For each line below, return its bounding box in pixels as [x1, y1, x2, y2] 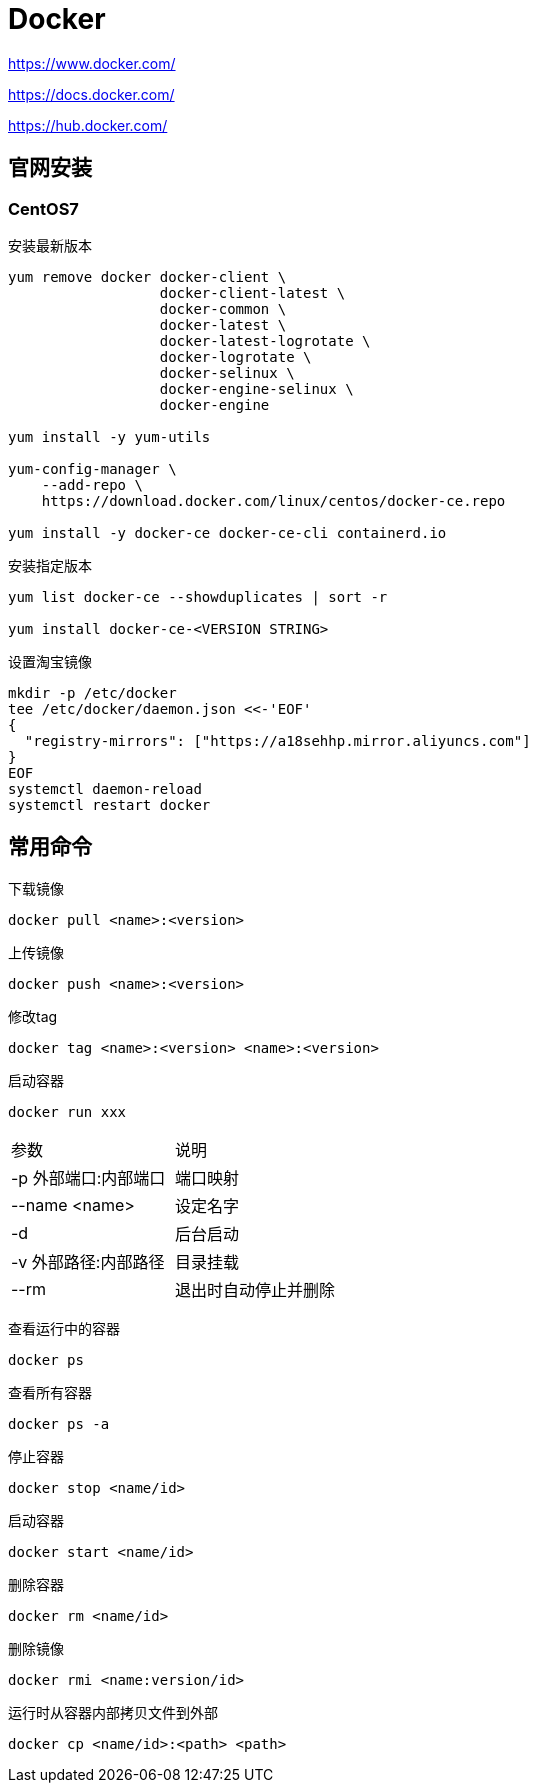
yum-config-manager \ [8, 460, 177, 477]
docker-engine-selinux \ [159, 380, 354, 397]
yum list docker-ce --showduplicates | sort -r [8, 588, 388, 605]
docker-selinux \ [159, 364, 295, 381]
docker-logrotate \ [159, 348, 312, 365]
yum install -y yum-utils [8, 428, 211, 445]
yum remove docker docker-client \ [8, 268, 287, 285]
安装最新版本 [8, 236, 92, 254]
